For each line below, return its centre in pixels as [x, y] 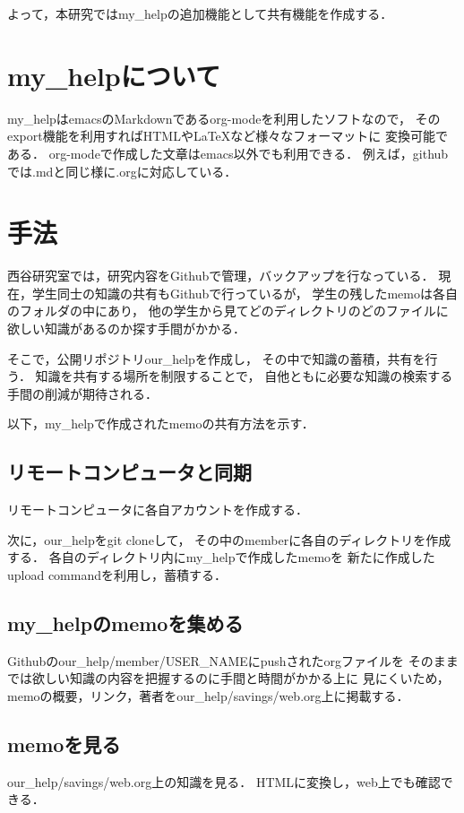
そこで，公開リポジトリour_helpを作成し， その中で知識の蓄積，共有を [216, 358]
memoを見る [64, 744]
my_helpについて [114, 75]
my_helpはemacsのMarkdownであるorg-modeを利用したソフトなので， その [224, 118]
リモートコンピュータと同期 [129, 472]
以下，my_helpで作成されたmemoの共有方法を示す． [161, 424]
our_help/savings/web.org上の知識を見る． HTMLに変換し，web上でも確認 [224, 781]
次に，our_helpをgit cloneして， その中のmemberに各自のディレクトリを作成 [229, 539]
